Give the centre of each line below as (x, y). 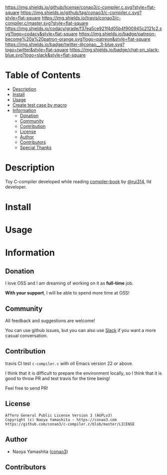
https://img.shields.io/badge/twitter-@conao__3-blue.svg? (65, 44)
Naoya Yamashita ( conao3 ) (40, 451)
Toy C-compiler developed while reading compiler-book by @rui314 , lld (78, 181)
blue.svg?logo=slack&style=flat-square (46, 55)
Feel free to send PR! (27, 388)
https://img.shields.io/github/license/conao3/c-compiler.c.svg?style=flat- (81, 7)
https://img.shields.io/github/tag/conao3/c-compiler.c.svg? (81, 12)
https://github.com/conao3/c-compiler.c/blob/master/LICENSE (70, 424)
